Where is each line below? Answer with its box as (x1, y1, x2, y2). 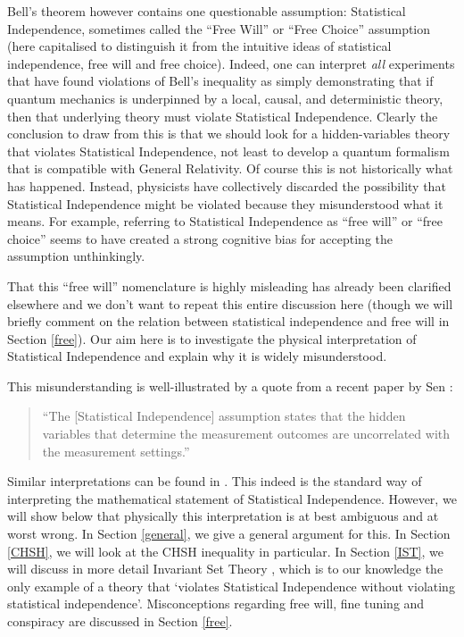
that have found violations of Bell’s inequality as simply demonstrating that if (7, 71, 434, 90)
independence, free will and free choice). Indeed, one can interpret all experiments (7, 54, 455, 72)
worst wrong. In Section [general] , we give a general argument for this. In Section (7, 524, 451, 543)
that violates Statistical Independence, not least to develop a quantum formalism (7, 141, 450, 160)
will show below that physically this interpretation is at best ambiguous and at (7, 507, 439, 525)
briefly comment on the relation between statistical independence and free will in (7, 312, 450, 331)
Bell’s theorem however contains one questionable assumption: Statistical (7, 2, 406, 20)
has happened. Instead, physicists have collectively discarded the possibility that (7, 176, 446, 195)
